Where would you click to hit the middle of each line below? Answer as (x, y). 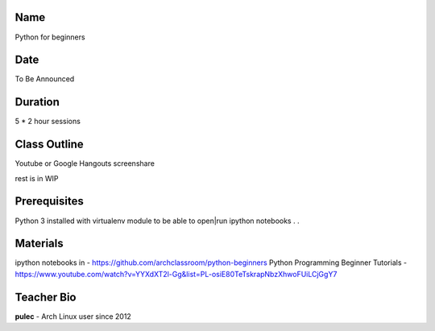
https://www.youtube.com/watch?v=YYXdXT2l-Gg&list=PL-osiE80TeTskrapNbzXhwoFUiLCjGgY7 (176, 274)
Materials (39, 244)
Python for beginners (50, 37)
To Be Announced (45, 79)
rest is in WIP (37, 178)
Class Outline (49, 145)
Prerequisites (49, 201)
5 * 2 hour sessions (48, 122)
